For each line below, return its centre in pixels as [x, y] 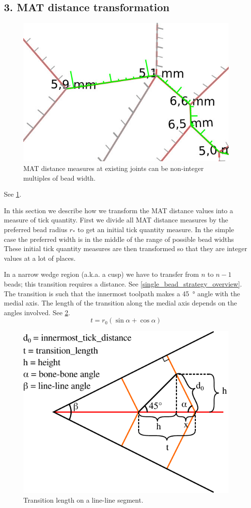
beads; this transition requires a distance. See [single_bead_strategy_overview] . [123, 283]
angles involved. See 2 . [37, 312]
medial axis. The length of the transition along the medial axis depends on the [121, 303]
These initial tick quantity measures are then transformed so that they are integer [125, 248]
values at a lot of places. [40, 258]
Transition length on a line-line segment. [83, 500]
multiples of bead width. [60, 178]
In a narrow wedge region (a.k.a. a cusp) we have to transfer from [102, 274]
